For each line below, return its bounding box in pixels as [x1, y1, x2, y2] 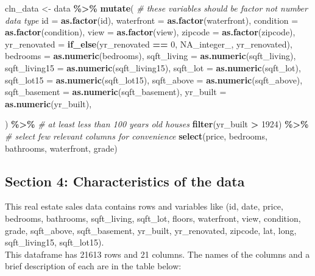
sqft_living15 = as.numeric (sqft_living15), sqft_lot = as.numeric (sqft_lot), [5, 61, 301, 74]
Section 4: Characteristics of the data [5, 171, 245, 190]
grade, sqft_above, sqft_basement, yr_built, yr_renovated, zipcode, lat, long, [5, 224, 297, 236]
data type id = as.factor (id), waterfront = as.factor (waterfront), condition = [5, 13, 299, 26]
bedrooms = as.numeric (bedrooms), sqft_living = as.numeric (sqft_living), [5, 49, 296, 62]
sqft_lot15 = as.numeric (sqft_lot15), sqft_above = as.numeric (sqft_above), [5, 73, 303, 86]
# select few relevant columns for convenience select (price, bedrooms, [5, 129, 267, 142]
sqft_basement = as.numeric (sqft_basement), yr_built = [5, 85, 227, 98]
